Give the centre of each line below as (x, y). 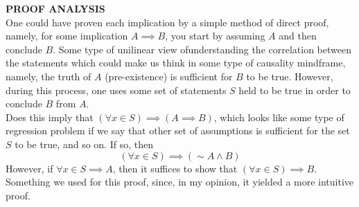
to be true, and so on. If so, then (84, 144)
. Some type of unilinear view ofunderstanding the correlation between (202, 49)
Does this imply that (50, 117)
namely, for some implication (67, 36)
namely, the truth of (49, 76)
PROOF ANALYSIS (55, 8)
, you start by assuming (215, 36)
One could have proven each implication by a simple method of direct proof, (167, 22)
